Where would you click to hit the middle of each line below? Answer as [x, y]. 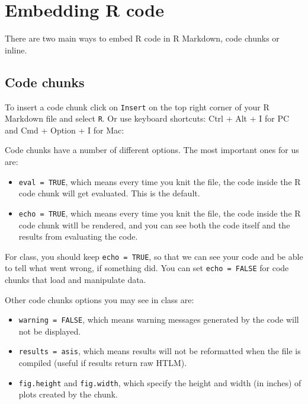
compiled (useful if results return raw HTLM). [103, 363]
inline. [16, 50]
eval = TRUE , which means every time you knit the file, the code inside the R [160, 181]
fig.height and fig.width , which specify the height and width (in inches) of [160, 382]
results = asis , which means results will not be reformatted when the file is [160, 351]
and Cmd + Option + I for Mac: [65, 130]
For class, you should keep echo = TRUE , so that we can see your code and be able [154, 256]
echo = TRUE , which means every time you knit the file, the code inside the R [160, 213]
